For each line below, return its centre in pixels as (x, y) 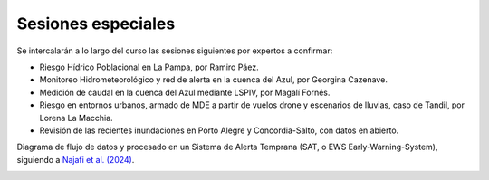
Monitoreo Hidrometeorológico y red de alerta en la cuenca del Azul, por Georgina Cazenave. (214, 80)
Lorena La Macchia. (76, 118)
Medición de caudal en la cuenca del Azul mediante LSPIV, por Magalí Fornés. (185, 92)
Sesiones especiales (96, 24)
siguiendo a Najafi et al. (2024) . (76, 159)
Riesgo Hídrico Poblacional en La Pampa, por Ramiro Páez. (149, 67)
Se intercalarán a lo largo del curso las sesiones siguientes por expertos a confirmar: (175, 51)
